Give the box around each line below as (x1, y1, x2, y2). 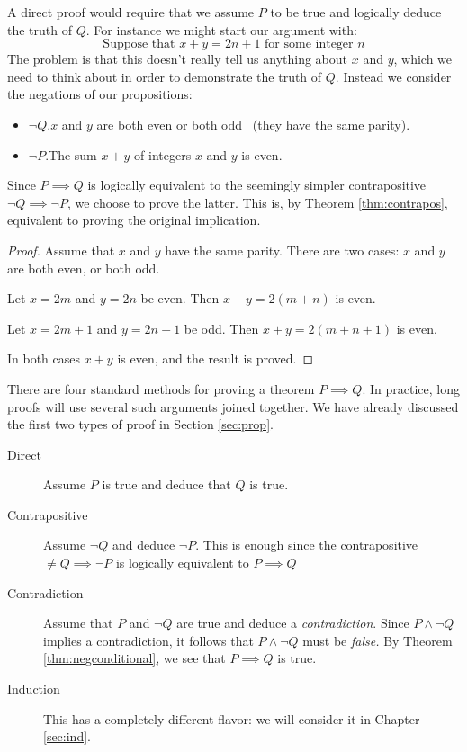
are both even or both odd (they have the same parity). (96, 114, 410, 133)
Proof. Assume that (7, 240, 115, 259)
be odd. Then (184, 318, 259, 337)
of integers (134, 145, 192, 164)
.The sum (45, 145, 97, 164)
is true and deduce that (102, 475, 231, 494)
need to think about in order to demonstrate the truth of (7, 67, 322, 85)
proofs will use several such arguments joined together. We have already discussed (7, 397, 459, 416)
